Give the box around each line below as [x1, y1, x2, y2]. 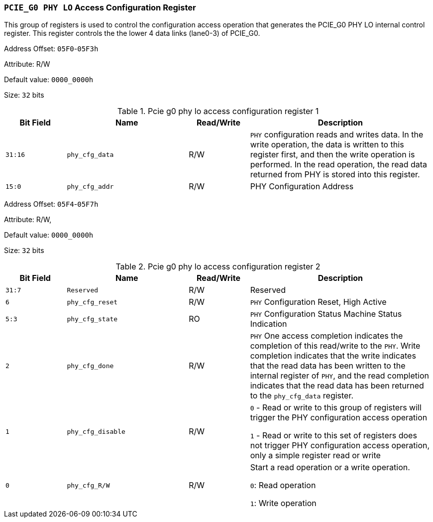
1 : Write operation [250, 498, 317, 509]
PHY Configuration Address [250, 181, 354, 192]
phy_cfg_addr [67, 182, 114, 190]
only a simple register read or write [250, 450, 381, 461]
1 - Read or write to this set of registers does [250, 430, 417, 441]
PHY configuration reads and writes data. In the [250, 130, 424, 140]
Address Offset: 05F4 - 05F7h [4, 200, 99, 209]
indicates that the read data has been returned [250, 381, 424, 391]
